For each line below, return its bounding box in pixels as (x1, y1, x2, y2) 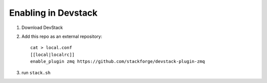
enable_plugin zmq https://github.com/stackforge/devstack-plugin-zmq (30, 59, 205, 64)
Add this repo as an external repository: (21, 33, 102, 39)
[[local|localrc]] (30, 52, 75, 57)
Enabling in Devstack (9, 7, 98, 18)
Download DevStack (21, 25, 63, 30)
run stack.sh (21, 69, 51, 76)
